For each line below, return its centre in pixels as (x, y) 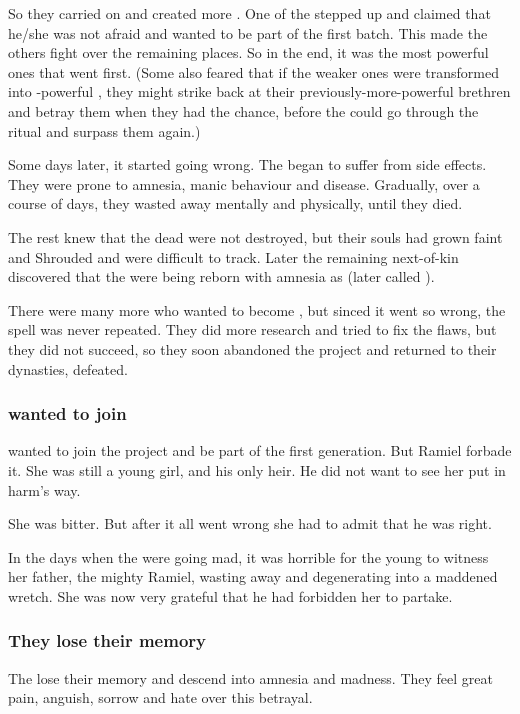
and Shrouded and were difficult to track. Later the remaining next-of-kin (233, 256)
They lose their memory (107, 640)
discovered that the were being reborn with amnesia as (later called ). (221, 276)
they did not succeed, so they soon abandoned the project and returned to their (252, 348)
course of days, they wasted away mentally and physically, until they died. (235, 203)
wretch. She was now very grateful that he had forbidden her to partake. (230, 595)
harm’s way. (44, 489)
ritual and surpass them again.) (104, 130)
